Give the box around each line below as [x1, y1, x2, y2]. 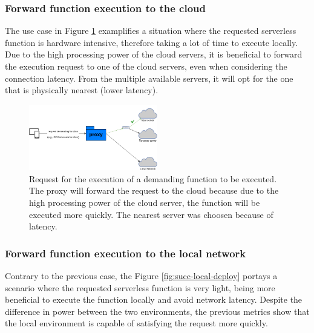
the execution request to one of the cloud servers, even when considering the [5, 60, 287, 72]
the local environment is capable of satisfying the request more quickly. [5, 317, 268, 329]
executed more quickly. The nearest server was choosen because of [29, 208, 273, 220]
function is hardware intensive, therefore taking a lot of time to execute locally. [5, 36, 298, 48]
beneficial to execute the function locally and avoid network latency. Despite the [5, 293, 303, 306]
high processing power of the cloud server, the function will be [29, 196, 260, 208]
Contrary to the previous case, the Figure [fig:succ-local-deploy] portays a [5, 269, 278, 282]
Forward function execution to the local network [5, 245, 246, 260]
